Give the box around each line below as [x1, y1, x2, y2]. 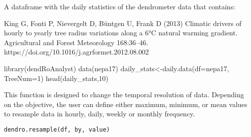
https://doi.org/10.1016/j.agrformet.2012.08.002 [4, 47, 149, 57]
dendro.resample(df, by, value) [4, 126, 110, 133]
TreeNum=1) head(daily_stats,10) [4, 73, 108, 83]
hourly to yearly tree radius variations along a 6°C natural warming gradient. [4, 27, 238, 38]
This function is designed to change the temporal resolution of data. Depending [4, 89, 244, 100]
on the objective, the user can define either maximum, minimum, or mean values [4, 99, 248, 109]
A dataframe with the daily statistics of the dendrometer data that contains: [4, 1, 236, 11]
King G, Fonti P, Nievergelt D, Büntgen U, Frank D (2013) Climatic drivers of [4, 18, 242, 28]
